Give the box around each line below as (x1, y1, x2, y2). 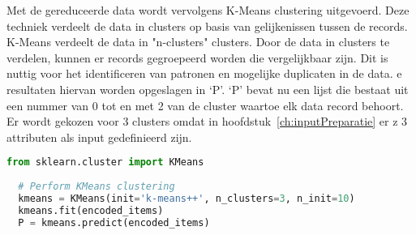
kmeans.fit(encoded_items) (18, 204, 164, 216)
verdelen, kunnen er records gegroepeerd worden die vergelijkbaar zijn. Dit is (6, 49, 388, 66)
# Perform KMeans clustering (18, 181, 175, 193)
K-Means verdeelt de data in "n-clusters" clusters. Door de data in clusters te (6, 33, 390, 50)
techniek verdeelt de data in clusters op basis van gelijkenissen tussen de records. (6, 17, 408, 34)
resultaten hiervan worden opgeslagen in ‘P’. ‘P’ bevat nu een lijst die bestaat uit (6, 80, 409, 97)
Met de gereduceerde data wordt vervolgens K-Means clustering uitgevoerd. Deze (6, 2, 410, 18)
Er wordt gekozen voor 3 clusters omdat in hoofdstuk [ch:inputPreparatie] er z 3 (6, 113, 408, 130)
